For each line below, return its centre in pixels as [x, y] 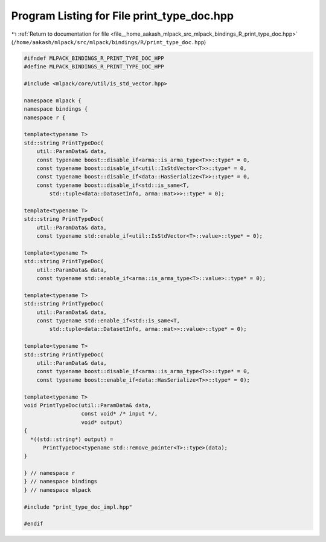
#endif [34, 524]
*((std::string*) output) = [72, 439]
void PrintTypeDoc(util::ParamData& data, [88, 405]
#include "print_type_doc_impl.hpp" [78, 507]
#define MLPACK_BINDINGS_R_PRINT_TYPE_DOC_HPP [94, 67]
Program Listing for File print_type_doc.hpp [123, 16]
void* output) [102, 422]
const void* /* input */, [120, 414]
